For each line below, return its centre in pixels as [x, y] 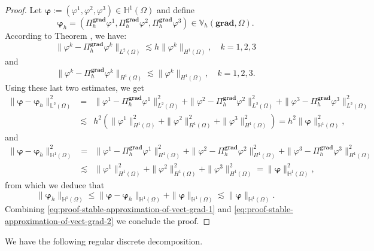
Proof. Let [23, 10]
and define [175, 10]
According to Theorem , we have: [66, 35]
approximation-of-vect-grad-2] [59, 220]
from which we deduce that [55, 184]
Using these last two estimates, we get [75, 87]
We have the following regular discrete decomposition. [104, 241]
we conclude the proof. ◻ [163, 220]
